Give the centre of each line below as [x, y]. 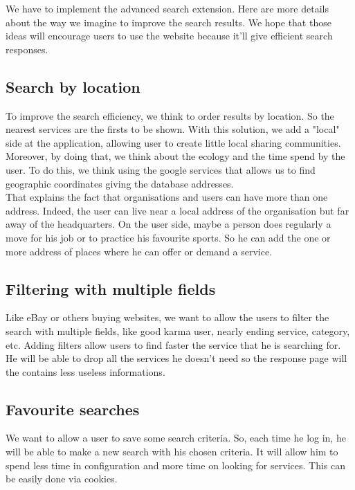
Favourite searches [73, 409]
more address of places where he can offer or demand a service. [139, 251]
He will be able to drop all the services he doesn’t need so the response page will [176, 358]
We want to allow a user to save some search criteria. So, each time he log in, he [176, 438]
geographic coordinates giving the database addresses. [120, 183]
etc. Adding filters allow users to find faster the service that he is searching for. [173, 344]
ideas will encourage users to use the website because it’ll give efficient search [169, 36]
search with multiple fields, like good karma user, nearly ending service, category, [178, 330]
